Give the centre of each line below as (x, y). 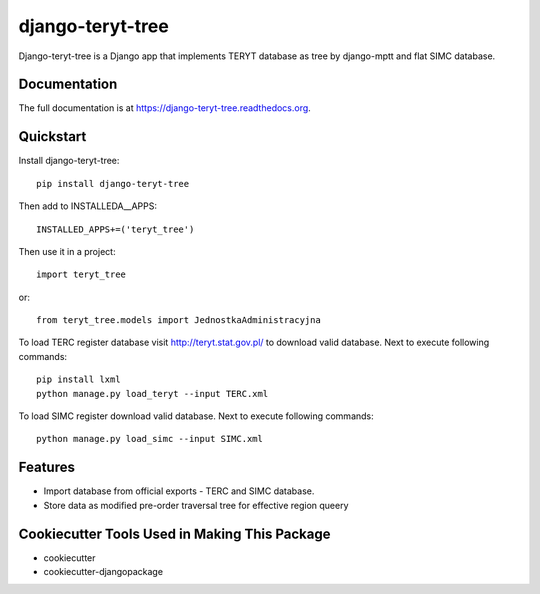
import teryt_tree (81, 274)
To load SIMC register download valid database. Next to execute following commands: (196, 416)
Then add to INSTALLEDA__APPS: (87, 206)
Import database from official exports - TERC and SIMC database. (179, 491)
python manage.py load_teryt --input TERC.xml (152, 393)
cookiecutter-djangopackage (103, 572)
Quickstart (52, 136)
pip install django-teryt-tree (113, 183)
